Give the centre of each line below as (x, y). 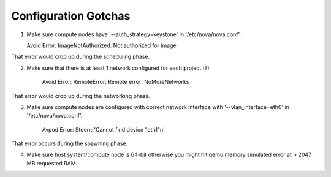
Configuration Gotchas (71, 16)
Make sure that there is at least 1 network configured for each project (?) (118, 68)
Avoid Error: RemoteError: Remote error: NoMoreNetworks (116, 82)
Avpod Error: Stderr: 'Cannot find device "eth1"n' (103, 129)
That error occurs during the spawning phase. (70, 143)
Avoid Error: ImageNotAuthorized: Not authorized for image (102, 45)
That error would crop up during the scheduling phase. (81, 57)
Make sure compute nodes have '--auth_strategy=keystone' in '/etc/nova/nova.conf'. (134, 34)
